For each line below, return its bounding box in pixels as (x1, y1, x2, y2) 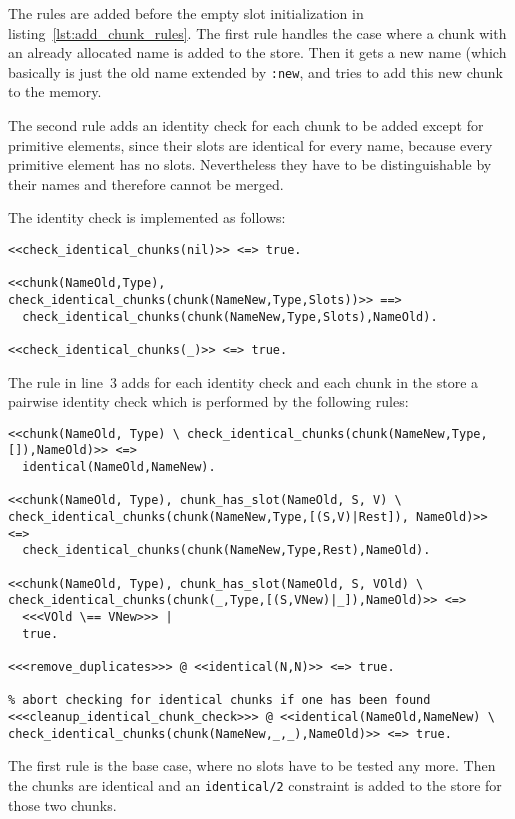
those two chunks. (8, 794, 117, 815)
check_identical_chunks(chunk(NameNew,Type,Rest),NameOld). (22, 543, 431, 558)
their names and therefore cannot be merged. (8, 173, 284, 194)
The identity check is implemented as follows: (8, 207, 286, 228)
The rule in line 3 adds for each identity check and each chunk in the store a (8, 371, 479, 392)
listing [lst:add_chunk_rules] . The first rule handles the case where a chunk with (8, 22, 507, 43)
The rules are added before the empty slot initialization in (8, 3, 364, 23)
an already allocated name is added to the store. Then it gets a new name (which (8, 42, 507, 63)
